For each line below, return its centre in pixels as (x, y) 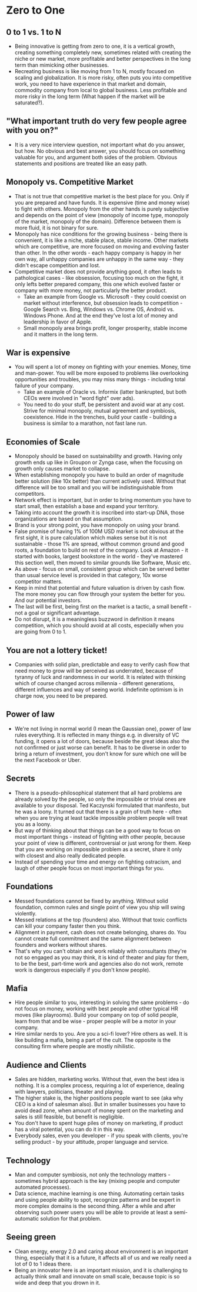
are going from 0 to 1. (41, 632)
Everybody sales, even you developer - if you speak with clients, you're (101, 1136)
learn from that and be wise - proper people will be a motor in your (95, 1021)
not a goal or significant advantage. (58, 613)
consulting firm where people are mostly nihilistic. (75, 1046)
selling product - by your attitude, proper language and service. (91, 1142)
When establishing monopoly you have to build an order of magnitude (99, 475)
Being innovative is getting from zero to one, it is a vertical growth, (95, 46)
